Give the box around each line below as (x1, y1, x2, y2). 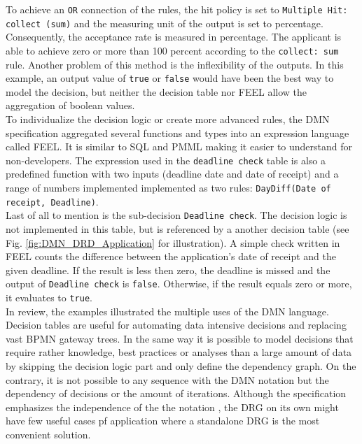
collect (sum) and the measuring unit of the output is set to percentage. (6, 15, 323, 30)
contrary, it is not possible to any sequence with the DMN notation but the (6, 372, 329, 387)
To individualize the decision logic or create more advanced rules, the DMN (6, 112, 330, 126)
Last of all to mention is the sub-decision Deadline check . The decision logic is (6, 208, 347, 222)
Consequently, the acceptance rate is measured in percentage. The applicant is (6, 29, 342, 44)
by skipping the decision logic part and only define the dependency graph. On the (6, 359, 356, 373)
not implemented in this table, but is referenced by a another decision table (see (6, 222, 349, 236)
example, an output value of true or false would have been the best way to (6, 71, 334, 85)
